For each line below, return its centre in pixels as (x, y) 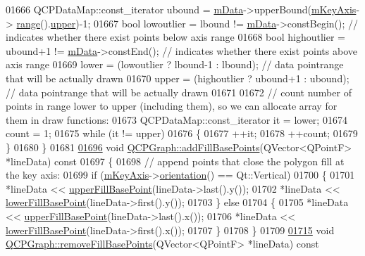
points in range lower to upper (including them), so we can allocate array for (172, 106)
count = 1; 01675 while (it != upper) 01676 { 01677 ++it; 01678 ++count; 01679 (182, 133)
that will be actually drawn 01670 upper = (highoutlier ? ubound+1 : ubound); (178, 78)
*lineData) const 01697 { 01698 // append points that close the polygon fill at (175, 161)
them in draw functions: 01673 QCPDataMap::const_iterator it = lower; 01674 (177, 119)
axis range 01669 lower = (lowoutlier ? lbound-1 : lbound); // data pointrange (175, 64)
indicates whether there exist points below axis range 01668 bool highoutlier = (175, 37)
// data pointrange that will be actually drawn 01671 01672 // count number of (179, 92)
